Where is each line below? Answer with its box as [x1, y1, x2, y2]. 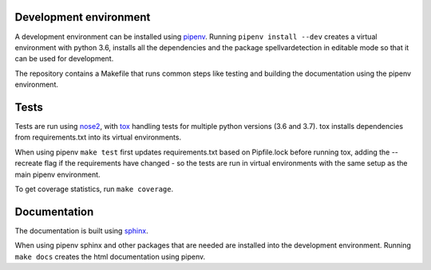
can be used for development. [14, 54, 114, 64]
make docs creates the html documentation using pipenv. [14, 252, 206, 261]
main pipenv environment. [14, 170, 101, 179]
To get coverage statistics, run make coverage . [14, 184, 174, 194]
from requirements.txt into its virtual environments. [14, 132, 182, 143]
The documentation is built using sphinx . [14, 225, 148, 235]
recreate [14, 158, 43, 168]
